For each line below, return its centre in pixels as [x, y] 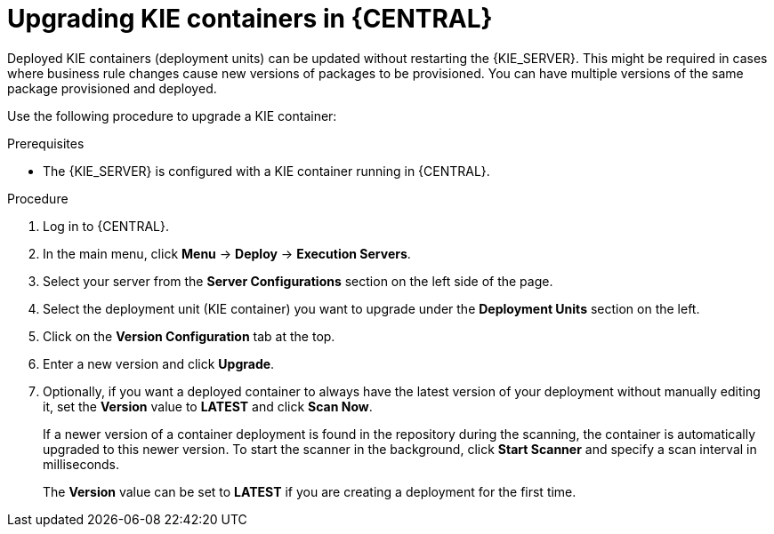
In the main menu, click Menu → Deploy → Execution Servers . [227, 253]
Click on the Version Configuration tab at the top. [189, 336]
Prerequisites [46, 143]
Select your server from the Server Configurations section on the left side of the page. [298, 281]
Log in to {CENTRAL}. [106, 226]
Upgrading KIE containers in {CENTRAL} [250, 19]
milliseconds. [81, 464]
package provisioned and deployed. [112, 88]
